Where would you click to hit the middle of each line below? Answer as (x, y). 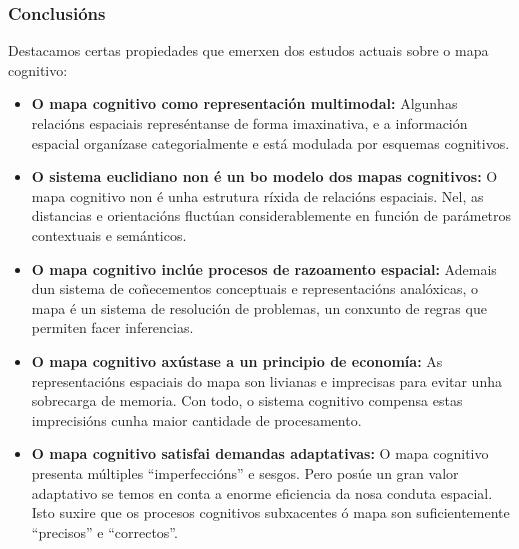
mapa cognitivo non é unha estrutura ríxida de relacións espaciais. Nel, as (257, 195)
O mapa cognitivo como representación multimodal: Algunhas (244, 103)
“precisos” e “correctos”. (104, 531)
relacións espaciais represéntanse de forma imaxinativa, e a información (249, 123)
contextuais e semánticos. (109, 234)
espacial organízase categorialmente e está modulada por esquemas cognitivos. (270, 142)
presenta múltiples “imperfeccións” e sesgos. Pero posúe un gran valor (245, 472)
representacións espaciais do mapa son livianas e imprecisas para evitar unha (266, 380)
